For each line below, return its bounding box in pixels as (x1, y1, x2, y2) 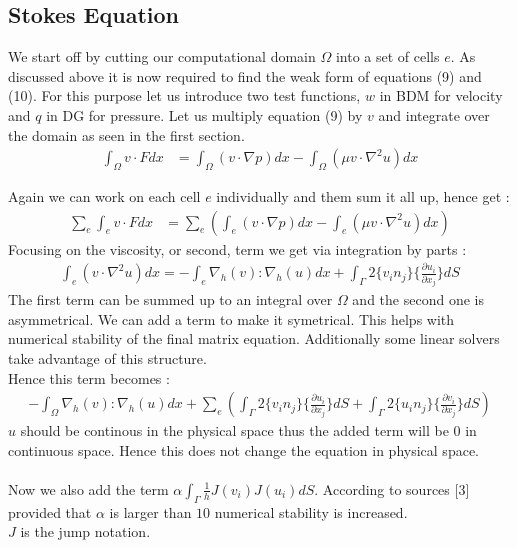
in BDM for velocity (379, 85, 503, 106)
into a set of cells (335, 46, 440, 67)
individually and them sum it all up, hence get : (216, 186, 510, 206)
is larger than (109, 501, 192, 522)
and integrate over (378, 104, 490, 125)
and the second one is (352, 289, 484, 310)
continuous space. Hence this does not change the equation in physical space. (8, 439, 479, 460)
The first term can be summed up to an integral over (8, 289, 333, 310)
